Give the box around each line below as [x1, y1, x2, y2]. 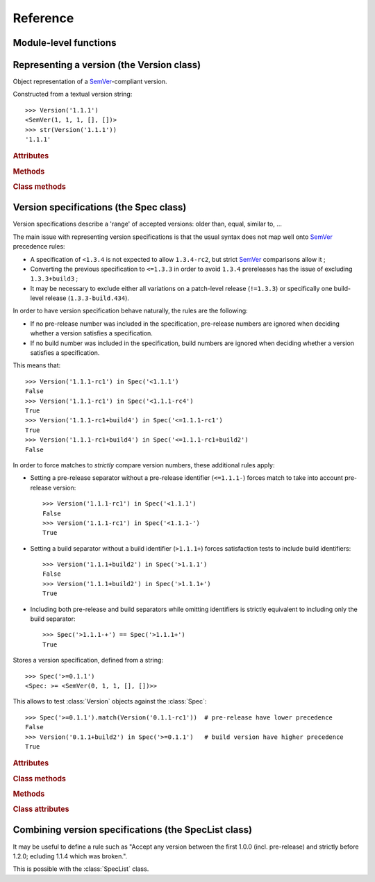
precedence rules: [12, 242, 65, 251]
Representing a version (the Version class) [12, 59, 201, 71]
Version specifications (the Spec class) [12, 201, 187, 213]
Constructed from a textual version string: [12, 90, 133, 99]
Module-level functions [12, 37, 117, 49]
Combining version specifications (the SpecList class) [12, 824, 253, 836]
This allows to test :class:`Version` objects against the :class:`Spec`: [12, 697, 207, 706]
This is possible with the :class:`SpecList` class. [12, 865, 149, 873]
